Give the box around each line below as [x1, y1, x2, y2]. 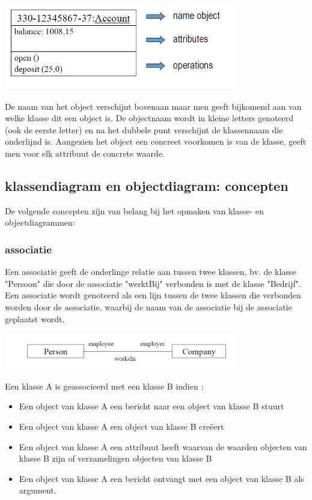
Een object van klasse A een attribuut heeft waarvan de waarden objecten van [19, 440, 307, 453]
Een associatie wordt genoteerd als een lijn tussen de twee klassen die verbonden [5, 289, 301, 301]
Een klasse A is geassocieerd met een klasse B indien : [5, 379, 204, 392]
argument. [19, 484, 57, 496]
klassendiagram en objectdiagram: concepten [5, 176, 289, 194]
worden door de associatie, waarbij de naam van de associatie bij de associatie [5, 300, 292, 313]
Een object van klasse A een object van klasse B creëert [19, 420, 224, 433]
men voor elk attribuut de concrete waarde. [5, 146, 165, 159]
